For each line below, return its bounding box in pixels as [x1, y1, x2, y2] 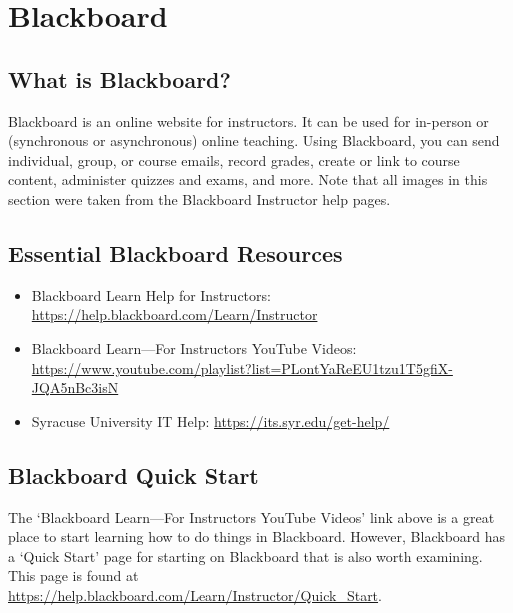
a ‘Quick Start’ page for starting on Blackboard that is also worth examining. [8, 545, 483, 566]
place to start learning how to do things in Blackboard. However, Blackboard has [8, 526, 506, 547]
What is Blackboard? [8, 63, 231, 94]
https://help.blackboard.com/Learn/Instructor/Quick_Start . [8, 584, 382, 605]
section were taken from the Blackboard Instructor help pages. [8, 188, 391, 209]
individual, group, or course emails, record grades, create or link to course [8, 149, 460, 170]
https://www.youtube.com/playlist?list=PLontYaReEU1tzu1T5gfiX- [31, 357, 453, 378]
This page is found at [8, 565, 139, 586]
